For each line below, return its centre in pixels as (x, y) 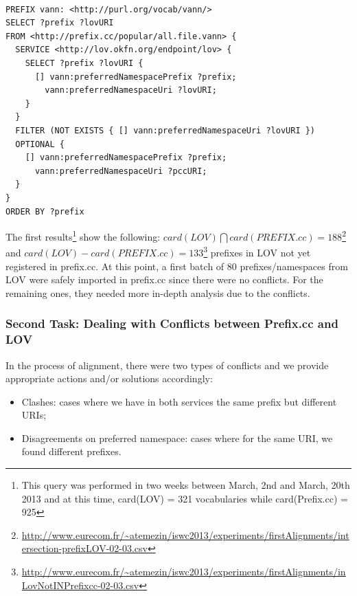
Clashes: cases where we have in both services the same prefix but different (179, 401)
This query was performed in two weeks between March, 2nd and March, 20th (186, 485)
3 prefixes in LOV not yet (257, 251)
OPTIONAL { (40, 144)
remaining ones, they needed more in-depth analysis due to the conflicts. (158, 293)
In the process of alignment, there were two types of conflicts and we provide (167, 365)
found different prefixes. (71, 451)
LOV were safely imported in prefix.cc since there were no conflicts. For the (164, 279)
